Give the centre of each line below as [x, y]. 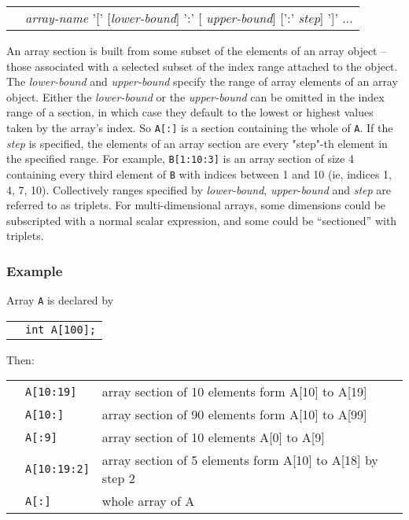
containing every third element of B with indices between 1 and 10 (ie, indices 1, [199, 173]
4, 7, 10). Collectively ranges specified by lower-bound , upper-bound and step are [199, 189]
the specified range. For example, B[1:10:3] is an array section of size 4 [180, 159]
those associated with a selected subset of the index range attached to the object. [202, 66]
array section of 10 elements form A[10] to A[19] [234, 392]
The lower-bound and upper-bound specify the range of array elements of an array [202, 81]
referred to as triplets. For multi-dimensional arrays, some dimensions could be [196, 205]
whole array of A [148, 501]
